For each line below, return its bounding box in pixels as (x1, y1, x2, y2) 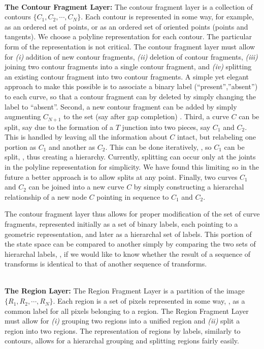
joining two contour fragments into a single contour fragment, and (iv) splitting (5, 61, 252, 72)
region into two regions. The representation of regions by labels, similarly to (5, 325, 241, 336)
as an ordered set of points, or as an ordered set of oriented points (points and (5, 21, 248, 32)
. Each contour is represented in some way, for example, (81, 11, 254, 22)
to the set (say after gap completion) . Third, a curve (63, 111, 229, 122)
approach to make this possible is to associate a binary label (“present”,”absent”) (5, 81, 258, 92)
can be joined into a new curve (28, 181, 124, 192)
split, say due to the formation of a (5, 121, 114, 132)
